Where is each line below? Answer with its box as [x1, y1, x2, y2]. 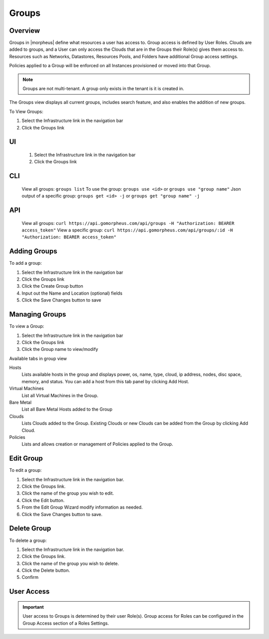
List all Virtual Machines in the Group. [21, 392, 99, 398]
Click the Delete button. [21, 567, 70, 573]
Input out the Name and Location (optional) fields [21, 290, 123, 296]
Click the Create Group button [21, 283, 83, 289]
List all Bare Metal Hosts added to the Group [21, 406, 113, 413]
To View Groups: [9, 108, 43, 114]
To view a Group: [9, 323, 44, 329]
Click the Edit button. [21, 497, 65, 503]
